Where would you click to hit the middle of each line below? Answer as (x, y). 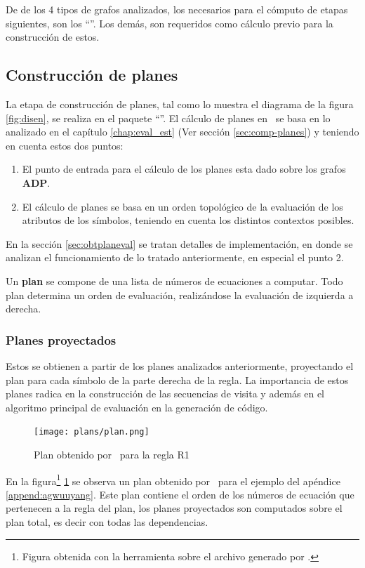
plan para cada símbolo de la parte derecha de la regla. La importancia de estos (177, 379)
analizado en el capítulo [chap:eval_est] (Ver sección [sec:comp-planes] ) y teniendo (182, 132)
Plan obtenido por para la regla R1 (112, 454)
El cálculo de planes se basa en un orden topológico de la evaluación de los (182, 206)
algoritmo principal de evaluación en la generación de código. (137, 407)
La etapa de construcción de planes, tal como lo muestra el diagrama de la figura (180, 104)
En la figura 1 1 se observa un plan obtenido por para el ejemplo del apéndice (173, 480)
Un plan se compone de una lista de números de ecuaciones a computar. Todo (174, 280)
